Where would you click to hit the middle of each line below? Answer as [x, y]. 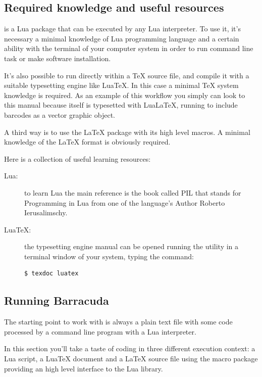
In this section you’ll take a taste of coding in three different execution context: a [130, 348]
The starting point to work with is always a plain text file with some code [118, 322]
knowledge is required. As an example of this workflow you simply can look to [125, 95]
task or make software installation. [58, 58]
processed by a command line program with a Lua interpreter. [100, 331]
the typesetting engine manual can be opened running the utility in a [132, 246]
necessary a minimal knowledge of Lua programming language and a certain [122, 38]
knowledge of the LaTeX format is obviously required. [87, 142]
